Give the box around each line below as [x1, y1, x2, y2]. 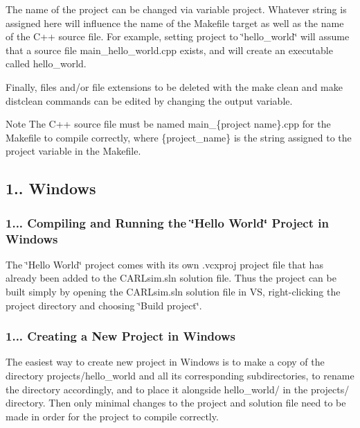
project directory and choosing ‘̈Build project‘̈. [6, 298, 202, 312]
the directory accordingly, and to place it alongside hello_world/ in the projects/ [6, 382, 350, 396]
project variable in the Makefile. [6, 144, 141, 158]
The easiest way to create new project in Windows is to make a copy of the [6, 354, 325, 369]
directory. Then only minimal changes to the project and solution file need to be [6, 395, 346, 410]
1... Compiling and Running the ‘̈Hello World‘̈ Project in [6, 214, 329, 231]
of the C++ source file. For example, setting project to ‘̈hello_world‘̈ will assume [6, 29, 350, 44]
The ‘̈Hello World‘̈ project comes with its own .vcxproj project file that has [6, 257, 323, 271]
